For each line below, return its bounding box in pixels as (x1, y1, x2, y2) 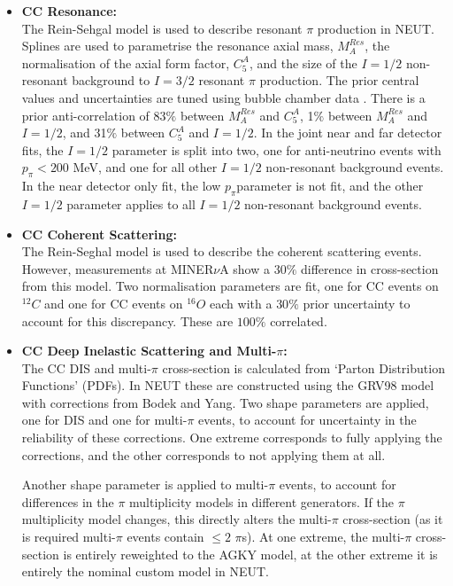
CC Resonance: (21, 2, 118, 20)
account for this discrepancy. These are (21, 311, 234, 330)
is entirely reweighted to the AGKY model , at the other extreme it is (63, 544, 438, 563)
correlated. (270, 311, 327, 330)
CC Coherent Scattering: (21, 224, 177, 243)
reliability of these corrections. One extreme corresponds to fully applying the (21, 428, 442, 447)
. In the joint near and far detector (253, 123, 442, 142)
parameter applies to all (66, 194, 196, 213)
